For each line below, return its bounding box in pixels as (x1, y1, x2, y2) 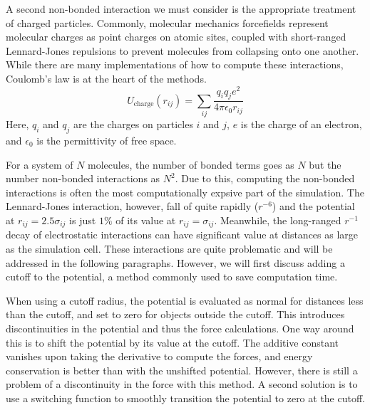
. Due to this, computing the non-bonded (175, 171, 355, 186)
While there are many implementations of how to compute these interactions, (6, 57, 344, 72)
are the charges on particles (73, 117, 193, 132)
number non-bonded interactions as (6, 171, 160, 186)
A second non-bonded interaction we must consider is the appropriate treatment (6, 1, 356, 16)
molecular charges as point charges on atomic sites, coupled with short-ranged (6, 29, 346, 44)
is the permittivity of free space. (36, 133, 177, 147)
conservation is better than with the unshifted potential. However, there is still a (6, 362, 358, 377)
